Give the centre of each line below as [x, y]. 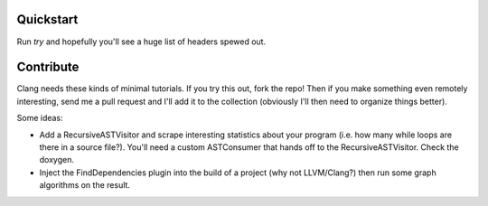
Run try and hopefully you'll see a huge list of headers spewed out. [141, 42]
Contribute [48, 67]
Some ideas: [40, 118]
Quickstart [47, 19]
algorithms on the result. [85, 185]
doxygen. [56, 160]
